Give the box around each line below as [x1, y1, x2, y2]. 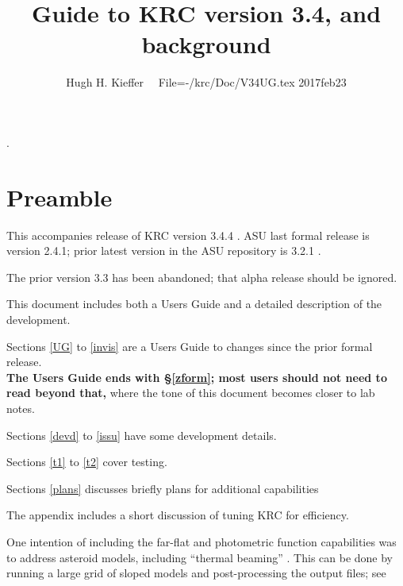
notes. [6, 399, 35, 416]
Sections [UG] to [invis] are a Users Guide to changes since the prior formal [6, 337, 373, 354]
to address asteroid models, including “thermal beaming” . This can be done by [6, 549, 393, 565]
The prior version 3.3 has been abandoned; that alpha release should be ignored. [6, 268, 397, 285]
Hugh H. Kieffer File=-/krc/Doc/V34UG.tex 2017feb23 [66, 74, 347, 91]
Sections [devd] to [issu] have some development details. [6, 426, 277, 443]
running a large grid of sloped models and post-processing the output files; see [6, 565, 386, 581]
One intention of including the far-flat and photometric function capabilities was [6, 533, 397, 549]
